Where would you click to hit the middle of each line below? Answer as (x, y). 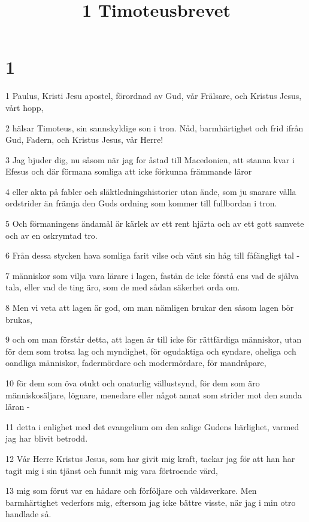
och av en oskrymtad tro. (51, 235)
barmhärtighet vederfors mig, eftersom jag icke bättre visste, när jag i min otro (151, 502)
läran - (18, 406)
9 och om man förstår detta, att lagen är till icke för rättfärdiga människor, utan (154, 339)
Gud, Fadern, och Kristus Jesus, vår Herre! (84, 139)
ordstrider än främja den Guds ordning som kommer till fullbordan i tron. (141, 203)
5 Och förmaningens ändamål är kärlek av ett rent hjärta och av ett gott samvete (155, 223)
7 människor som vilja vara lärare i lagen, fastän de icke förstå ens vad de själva (152, 275)
